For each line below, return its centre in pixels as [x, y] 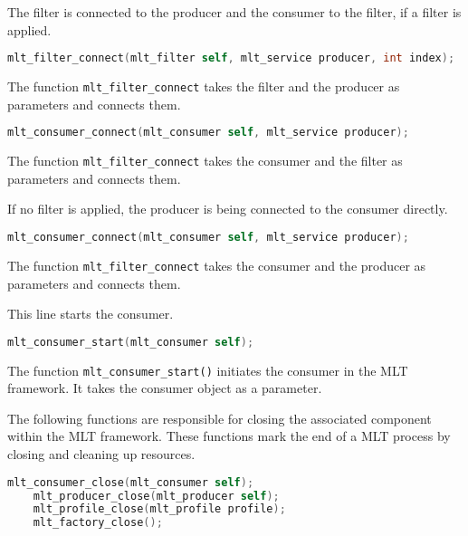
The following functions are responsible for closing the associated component [220, 418]
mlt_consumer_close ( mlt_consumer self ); [131, 482]
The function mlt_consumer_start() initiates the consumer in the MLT [208, 370]
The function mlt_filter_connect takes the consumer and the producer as [217, 265]
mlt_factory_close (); [98, 523]
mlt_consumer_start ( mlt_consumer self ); [131, 342]
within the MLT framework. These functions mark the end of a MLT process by [229, 436]
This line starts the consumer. [91, 314]
